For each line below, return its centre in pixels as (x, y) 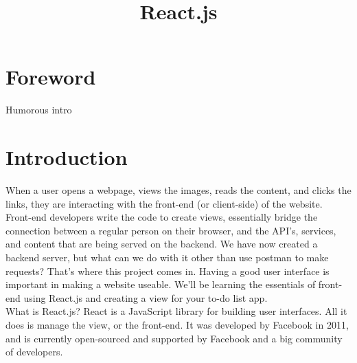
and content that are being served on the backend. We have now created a (162, 244)
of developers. (34, 352)
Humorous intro (39, 110)
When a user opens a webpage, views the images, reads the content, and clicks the (178, 190)
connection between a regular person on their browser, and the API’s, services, (171, 230)
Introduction (67, 157)
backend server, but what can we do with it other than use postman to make (167, 257)
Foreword (51, 77)
